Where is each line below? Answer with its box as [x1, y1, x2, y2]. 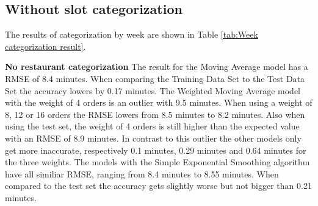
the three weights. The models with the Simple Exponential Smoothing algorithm [5, 156, 310, 168]
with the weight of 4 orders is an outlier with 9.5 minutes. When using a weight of [5, 96, 313, 109]
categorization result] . [5, 39, 86, 52]
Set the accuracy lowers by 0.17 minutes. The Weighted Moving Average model [5, 84, 301, 97]
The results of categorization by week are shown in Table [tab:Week [5, 28, 258, 41]
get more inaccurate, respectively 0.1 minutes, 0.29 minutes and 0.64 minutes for [5, 143, 306, 156]
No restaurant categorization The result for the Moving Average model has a [5, 60, 308, 73]
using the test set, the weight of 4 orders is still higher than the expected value [5, 120, 300, 132]
